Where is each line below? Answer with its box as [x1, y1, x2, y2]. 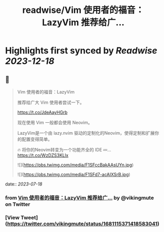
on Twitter [5, 201, 31, 208]
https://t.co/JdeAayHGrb [17, 109, 68, 115]
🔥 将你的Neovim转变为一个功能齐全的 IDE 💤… [17, 147, 111, 152]
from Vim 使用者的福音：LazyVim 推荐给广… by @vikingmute [5, 194, 154, 201]
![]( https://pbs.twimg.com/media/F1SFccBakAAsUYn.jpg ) [17, 162, 134, 168]
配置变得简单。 [21, 137, 53, 142]
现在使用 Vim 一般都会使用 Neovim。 [17, 120, 93, 125]
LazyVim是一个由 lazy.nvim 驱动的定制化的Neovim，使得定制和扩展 [17, 130, 155, 136]
